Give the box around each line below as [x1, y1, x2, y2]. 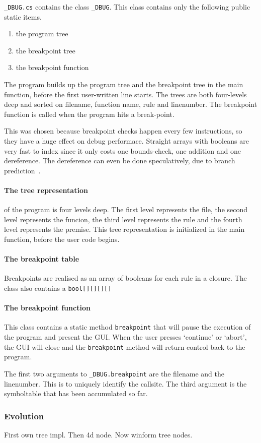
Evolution [4, 409, 44, 422]
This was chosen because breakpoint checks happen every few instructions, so [4, 125, 242, 136]
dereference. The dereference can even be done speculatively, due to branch [4, 155, 235, 166]
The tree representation [4, 184, 88, 195]
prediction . [4, 165, 41, 175]
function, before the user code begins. [4, 233, 120, 244]
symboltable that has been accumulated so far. [4, 388, 148, 399]
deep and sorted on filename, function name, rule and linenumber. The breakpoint [4, 99, 257, 109]
